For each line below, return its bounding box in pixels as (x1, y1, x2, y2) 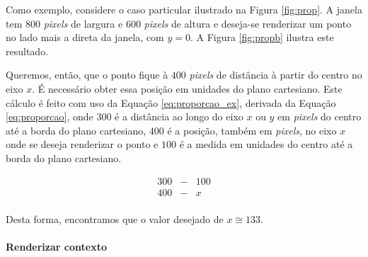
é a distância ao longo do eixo (115, 109, 243, 124)
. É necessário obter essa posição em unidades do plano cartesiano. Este (32, 81, 343, 96)
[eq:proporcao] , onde (6, 109, 93, 124)
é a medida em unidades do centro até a (179, 137, 353, 152)
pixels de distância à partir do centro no (189, 67, 362, 82)
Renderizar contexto (6, 239, 107, 253)
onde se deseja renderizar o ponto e (6, 137, 159, 152)
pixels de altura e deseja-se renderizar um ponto (144, 16, 352, 30)
